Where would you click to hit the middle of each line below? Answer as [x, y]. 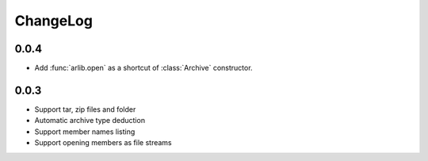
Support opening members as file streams [103, 143]
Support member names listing [85, 132]
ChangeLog [53, 21]
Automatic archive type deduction [90, 121]
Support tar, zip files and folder [85, 109]
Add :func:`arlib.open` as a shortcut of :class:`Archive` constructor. [143, 68]
